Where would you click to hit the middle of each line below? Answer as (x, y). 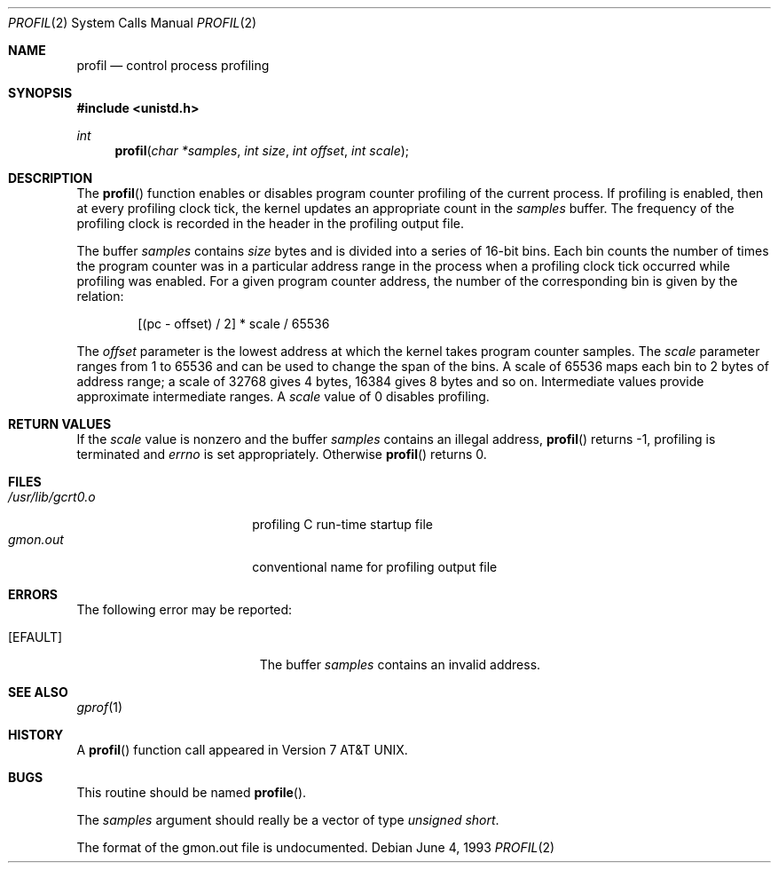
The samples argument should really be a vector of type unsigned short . (288, 820)
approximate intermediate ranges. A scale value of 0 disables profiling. (283, 396)
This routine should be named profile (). (192, 792)
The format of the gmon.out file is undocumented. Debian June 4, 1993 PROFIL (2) (316, 847)
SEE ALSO (38, 692)
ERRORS (33, 594)
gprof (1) (100, 707)
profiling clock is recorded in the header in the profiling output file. (270, 223)
